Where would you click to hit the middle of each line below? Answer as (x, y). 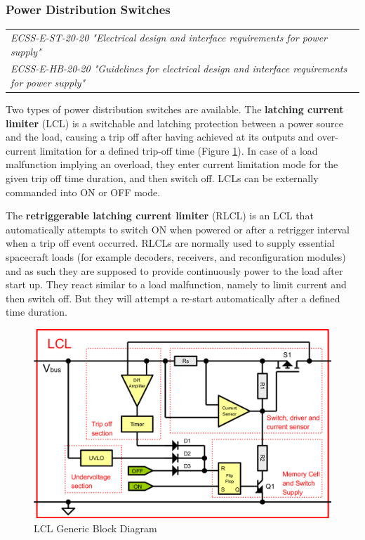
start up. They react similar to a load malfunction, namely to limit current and (176, 284)
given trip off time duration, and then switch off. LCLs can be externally (162, 178)
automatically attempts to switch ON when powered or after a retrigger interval (178, 229)
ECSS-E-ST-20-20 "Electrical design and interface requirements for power (169, 37)
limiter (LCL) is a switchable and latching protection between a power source (175, 123)
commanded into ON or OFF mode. (83, 192)
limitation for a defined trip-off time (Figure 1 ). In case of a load (179, 150)
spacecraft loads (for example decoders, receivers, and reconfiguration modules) (176, 257)
